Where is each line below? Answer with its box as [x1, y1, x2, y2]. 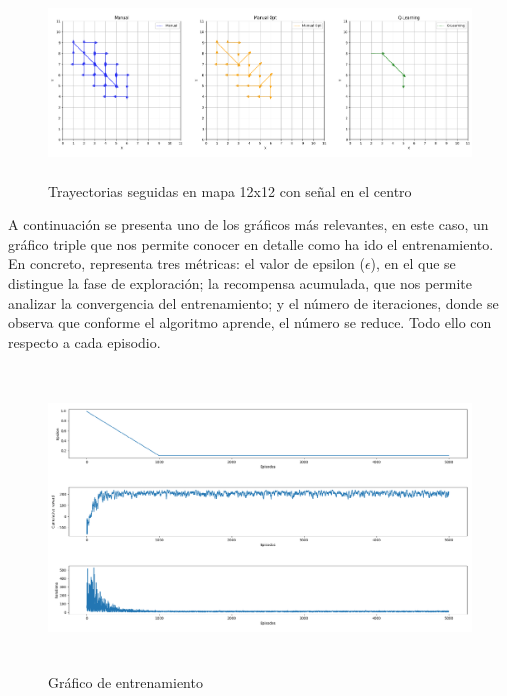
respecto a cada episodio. [8, 331, 161, 352]
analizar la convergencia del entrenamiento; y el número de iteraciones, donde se [8, 292, 499, 313]
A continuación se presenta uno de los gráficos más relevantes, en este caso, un [8, 214, 489, 235]
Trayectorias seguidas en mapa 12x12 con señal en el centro [48, 180, 412, 201]
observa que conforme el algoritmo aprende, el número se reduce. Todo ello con [8, 312, 492, 333]
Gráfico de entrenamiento [48, 672, 203, 693]
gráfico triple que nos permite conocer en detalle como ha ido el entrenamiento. [8, 233, 494, 254]
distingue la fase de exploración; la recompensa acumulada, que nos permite [8, 272, 472, 293]
